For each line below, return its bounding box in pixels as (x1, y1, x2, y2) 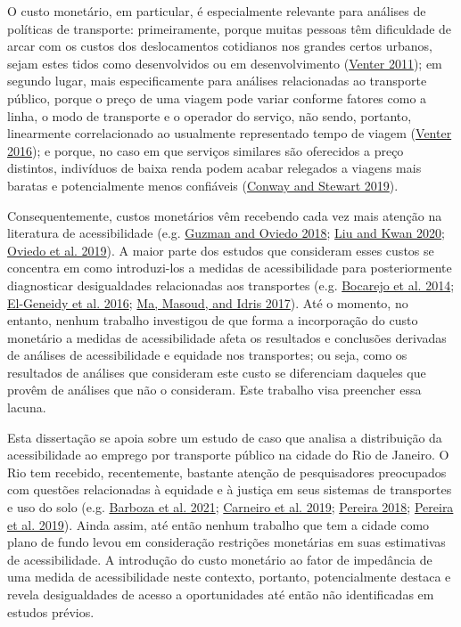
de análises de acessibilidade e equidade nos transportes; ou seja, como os (7, 346, 407, 364)
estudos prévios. (7, 602, 95, 621)
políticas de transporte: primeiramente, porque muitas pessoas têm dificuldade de (7, 19, 452, 37)
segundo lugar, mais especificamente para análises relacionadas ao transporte (7, 71, 427, 90)
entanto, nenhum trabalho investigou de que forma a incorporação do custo (7, 311, 418, 330)
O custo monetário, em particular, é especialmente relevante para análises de (7, 2, 426, 20)
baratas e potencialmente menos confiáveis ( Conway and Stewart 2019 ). (7, 175, 399, 194)
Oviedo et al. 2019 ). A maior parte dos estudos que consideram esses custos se (7, 240, 434, 259)
